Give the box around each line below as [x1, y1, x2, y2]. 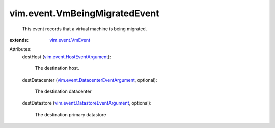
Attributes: [9, 46, 32, 53]
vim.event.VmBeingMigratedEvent [9, 8, 160, 19]
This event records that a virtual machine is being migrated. [22, 25, 147, 32]
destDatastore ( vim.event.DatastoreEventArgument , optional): [22, 100, 152, 106]
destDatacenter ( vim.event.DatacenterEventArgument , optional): [22, 76, 157, 83]
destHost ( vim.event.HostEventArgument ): [22, 54, 112, 60]
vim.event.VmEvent [49, 37, 91, 43]
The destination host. [35, 65, 79, 71]
